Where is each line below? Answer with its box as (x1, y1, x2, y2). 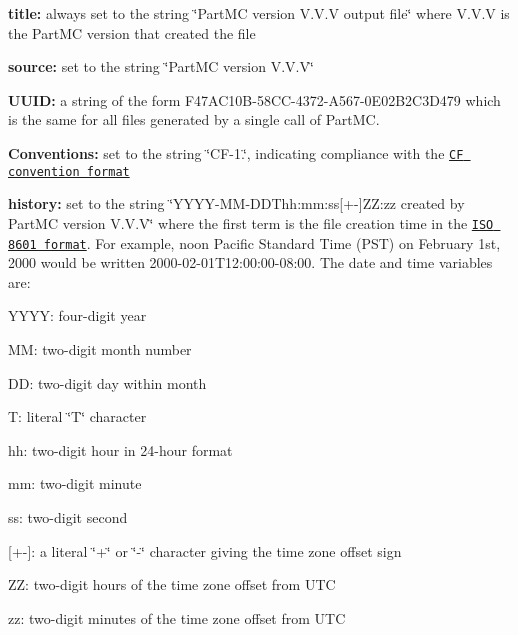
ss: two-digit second (8, 506, 128, 527)
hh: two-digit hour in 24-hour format (8, 439, 233, 460)
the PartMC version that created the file (8, 22, 256, 43)
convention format (8, 164, 130, 179)
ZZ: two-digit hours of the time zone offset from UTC (8, 574, 336, 595)
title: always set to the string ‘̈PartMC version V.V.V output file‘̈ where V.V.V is (8, 3, 510, 23)
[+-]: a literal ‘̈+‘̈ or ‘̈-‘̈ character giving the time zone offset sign (8, 540, 402, 561)
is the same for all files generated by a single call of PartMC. (8, 109, 380, 130)
